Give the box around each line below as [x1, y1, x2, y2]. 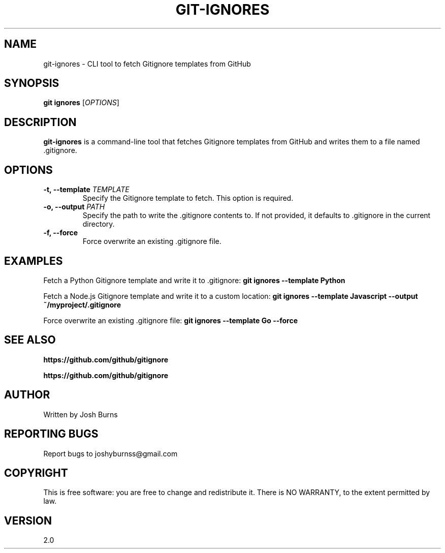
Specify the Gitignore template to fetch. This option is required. [82, 194, 294, 203]
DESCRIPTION [4, 115, 77, 129]
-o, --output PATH [43, 202, 105, 211]
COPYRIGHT [4, 466, 68, 479]
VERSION [4, 514, 52, 527]
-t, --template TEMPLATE [43, 185, 130, 194]
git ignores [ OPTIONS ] [43, 98, 119, 107]
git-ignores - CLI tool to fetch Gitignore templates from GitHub [43, 59, 251, 68]
